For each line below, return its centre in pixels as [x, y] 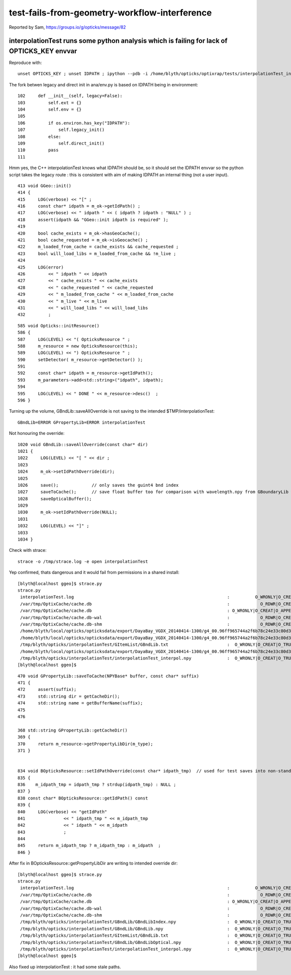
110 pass [38, 150]
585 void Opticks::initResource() [58, 326]
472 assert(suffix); [47, 689]
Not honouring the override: [37, 433]
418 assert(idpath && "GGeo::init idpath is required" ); [93, 220]
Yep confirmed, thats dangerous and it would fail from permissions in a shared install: [94, 573]
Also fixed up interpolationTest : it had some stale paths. [65, 967]
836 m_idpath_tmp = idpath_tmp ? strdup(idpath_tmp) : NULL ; [97, 784]
